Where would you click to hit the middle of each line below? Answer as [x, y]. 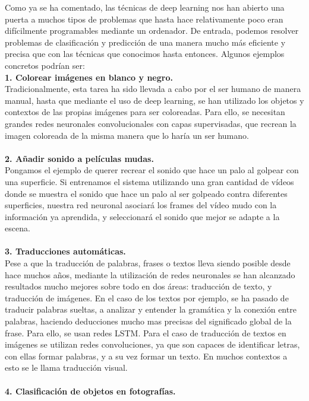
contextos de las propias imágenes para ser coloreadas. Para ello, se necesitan [145, 112]
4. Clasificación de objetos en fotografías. [90, 391]
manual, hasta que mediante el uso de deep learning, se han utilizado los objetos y [154, 100]
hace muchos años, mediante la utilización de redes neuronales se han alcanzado [150, 274]
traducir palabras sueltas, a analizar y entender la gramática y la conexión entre [151, 309]
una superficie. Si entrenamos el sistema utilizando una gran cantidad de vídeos [149, 181]
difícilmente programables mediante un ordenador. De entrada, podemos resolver [152, 31]
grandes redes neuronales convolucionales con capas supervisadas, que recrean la [151, 123]
